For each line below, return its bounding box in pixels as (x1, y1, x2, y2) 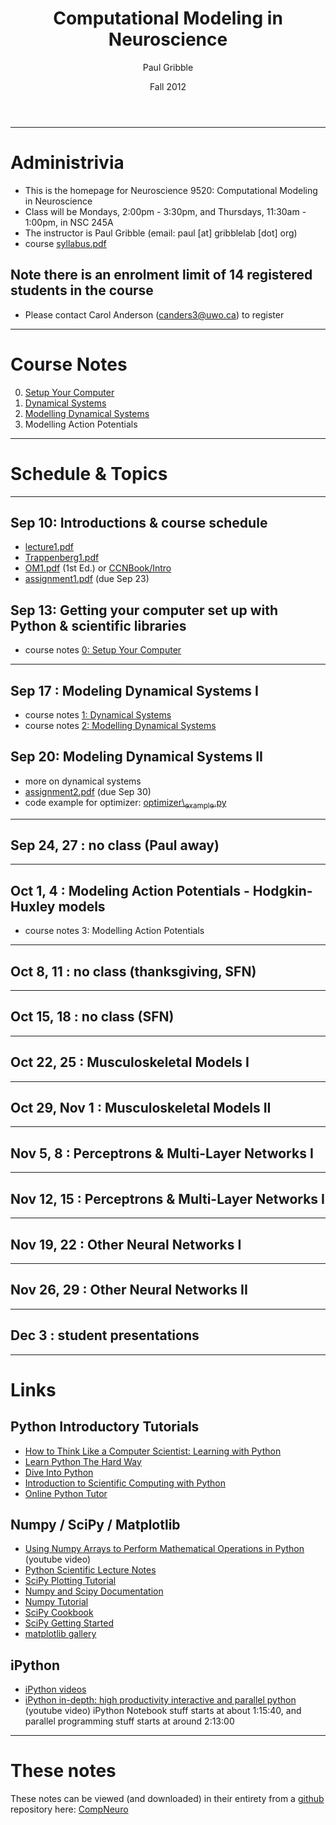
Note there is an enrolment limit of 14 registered (10, 267, 313, 284)
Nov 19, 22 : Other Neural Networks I (10, 1236, 242, 1253)
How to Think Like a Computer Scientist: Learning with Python (24, 1445, 282, 1457)
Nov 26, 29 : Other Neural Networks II (10, 1282, 248, 1299)
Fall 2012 (149, 80, 187, 92)
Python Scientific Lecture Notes (24, 1564, 157, 1576)
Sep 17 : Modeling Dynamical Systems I (10, 682, 259, 699)
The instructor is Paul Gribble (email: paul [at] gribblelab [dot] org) (24, 227, 298, 239)
